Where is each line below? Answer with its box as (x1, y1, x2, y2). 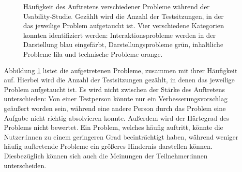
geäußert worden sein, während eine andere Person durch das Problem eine (4, 103, 226, 113)
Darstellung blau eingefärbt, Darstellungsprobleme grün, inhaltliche (23, 39, 224, 49)
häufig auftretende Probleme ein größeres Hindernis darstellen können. (4, 141, 212, 151)
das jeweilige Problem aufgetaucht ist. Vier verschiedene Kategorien (23, 20, 224, 31)
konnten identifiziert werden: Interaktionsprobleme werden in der (23, 30, 216, 40)
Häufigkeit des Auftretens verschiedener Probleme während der (23, 1, 210, 11)
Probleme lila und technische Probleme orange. (23, 48, 163, 59)
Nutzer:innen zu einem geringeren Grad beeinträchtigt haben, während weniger (4, 131, 239, 141)
